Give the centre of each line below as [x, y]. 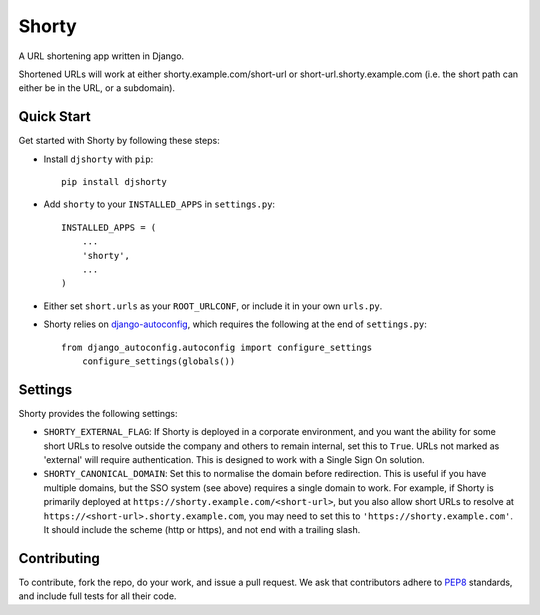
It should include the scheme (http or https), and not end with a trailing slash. [202, 529]
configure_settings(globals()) [158, 361]
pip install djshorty [114, 182]
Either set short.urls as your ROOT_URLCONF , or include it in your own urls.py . [213, 306]
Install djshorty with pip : [98, 159]
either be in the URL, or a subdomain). [96, 88]
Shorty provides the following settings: [98, 413]
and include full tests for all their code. [97, 596]
